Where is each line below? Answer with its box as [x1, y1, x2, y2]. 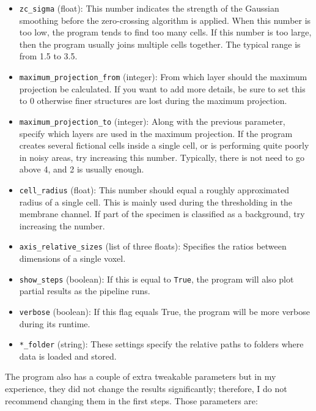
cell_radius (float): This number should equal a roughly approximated [19, 183, 289, 196]
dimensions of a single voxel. [19, 252, 126, 264]
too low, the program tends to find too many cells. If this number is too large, [19, 26, 312, 39]
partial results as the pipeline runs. [19, 284, 150, 297]
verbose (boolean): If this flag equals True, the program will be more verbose [19, 305, 310, 317]
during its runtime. [19, 317, 90, 330]
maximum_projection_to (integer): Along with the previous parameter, [19, 114, 285, 127]
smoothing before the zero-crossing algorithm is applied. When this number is [19, 13, 311, 26]
